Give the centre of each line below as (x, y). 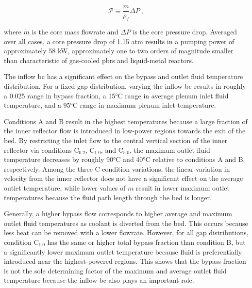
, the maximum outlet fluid (170, 150)
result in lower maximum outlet (183, 187)
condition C (21, 242)
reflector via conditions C (42, 150)
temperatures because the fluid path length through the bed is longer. (108, 197)
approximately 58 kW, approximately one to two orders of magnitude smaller (119, 51)
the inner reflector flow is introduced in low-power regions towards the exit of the (125, 131)
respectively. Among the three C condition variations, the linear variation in (117, 168)
